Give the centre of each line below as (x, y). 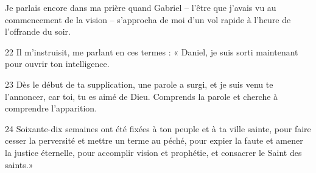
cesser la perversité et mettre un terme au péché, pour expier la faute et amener (154, 140)
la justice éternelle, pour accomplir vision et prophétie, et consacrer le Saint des (153, 152)
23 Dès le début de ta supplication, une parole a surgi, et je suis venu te (139, 84)
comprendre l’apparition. (51, 108)
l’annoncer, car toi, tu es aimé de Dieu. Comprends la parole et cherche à (142, 96)
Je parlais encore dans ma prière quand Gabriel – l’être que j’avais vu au (141, 7)
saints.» (19, 164)
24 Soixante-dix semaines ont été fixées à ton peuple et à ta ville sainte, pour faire (158, 128)
